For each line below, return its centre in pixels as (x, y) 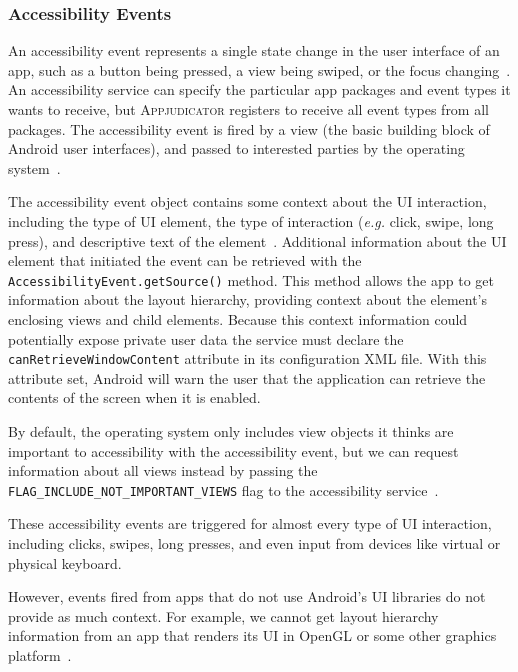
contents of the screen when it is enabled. (134, 397)
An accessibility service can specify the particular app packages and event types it (259, 89)
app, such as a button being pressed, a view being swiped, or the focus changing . (259, 69)
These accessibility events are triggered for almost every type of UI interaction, (250, 523)
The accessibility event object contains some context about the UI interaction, (247, 201)
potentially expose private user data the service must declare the (206, 338)
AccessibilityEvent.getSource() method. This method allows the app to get (251, 279)
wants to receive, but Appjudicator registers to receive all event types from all (248, 109)
